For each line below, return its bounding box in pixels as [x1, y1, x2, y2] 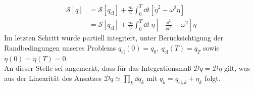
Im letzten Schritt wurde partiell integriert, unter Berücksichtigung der [4, 32, 224, 43]
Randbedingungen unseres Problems [4, 42, 116, 53]
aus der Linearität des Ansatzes [4, 72, 102, 83]
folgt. [205, 72, 221, 83]
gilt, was [224, 63, 250, 73]
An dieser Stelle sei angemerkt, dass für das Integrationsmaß [4, 63, 191, 73]
